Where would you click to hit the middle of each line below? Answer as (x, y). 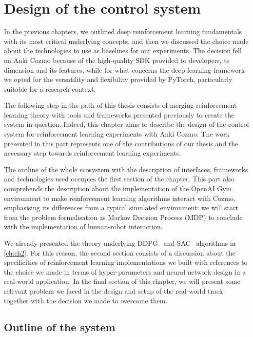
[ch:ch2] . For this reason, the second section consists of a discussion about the (120, 252)
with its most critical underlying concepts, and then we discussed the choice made (126, 41)
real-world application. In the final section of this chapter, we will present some (122, 281)
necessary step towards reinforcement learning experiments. (93, 153)
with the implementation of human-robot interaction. (83, 227)
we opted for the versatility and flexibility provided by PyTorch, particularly (118, 79)
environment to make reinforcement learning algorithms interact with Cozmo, (120, 198)
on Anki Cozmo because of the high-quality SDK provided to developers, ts (117, 60)
